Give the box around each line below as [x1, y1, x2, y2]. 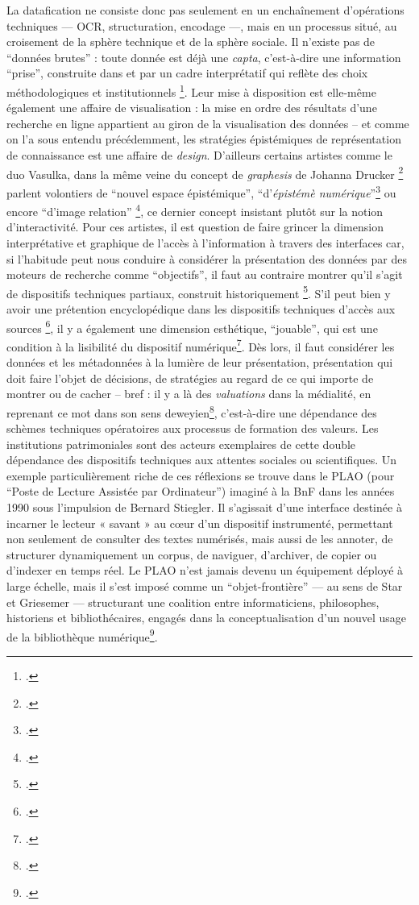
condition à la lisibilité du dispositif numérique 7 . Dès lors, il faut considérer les [6, 335, 395, 355]
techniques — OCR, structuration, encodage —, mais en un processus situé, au [6, 17, 397, 34]
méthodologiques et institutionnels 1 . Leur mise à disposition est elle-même [6, 81, 376, 100]
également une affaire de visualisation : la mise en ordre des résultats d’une [6, 99, 377, 116]
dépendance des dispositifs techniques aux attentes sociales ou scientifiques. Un [6, 451, 397, 468]
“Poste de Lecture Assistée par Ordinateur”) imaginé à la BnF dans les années [6, 483, 395, 500]
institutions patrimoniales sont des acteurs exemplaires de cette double [6, 435, 356, 452]
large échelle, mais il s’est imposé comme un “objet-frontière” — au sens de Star [6, 578, 403, 595]
